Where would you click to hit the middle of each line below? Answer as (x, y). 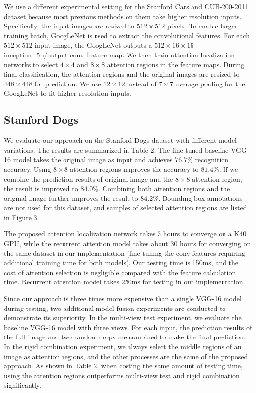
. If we (228, 169)
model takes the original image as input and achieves (93, 159)
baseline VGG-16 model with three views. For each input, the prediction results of (128, 327)
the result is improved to (41, 188)
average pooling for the (210, 83)
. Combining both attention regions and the (164, 188)
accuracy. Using (28, 169)
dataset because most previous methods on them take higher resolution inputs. (123, 16)
